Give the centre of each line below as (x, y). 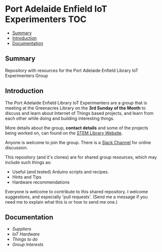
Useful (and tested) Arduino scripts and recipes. (60, 171)
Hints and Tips (27, 177)
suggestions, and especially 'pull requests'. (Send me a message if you (76, 197)
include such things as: (28, 162)
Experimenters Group (27, 75)
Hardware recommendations (41, 182)
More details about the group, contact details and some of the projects (77, 127)
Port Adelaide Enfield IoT (56, 9)
